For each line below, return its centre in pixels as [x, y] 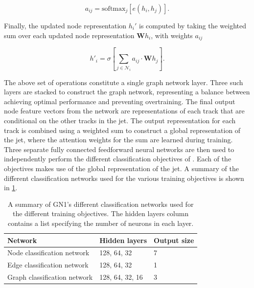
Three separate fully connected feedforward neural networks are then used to [119, 149]
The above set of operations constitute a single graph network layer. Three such [124, 82]
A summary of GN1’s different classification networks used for [101, 204]
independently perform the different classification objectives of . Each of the [118, 159]
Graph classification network [50, 277]
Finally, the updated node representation [65, 25]
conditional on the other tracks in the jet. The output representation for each [120, 120]
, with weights [172, 35]
